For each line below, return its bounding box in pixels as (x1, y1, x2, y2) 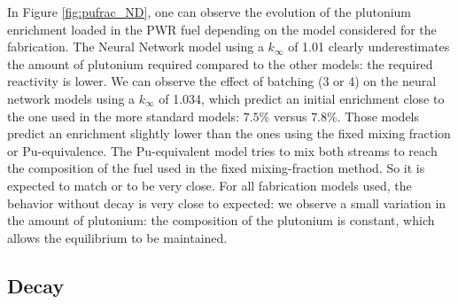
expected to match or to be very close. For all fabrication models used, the (7, 175, 412, 194)
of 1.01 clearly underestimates (288, 37, 450, 56)
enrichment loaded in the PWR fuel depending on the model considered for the (7, 19, 437, 38)
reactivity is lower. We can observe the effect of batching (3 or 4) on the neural (7, 72, 437, 90)
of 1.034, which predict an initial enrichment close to (159, 89, 445, 107)
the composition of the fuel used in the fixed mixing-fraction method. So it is (7, 159, 425, 177)
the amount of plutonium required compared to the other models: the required (7, 54, 433, 73)
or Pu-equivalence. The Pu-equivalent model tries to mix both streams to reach (7, 141, 438, 160)
